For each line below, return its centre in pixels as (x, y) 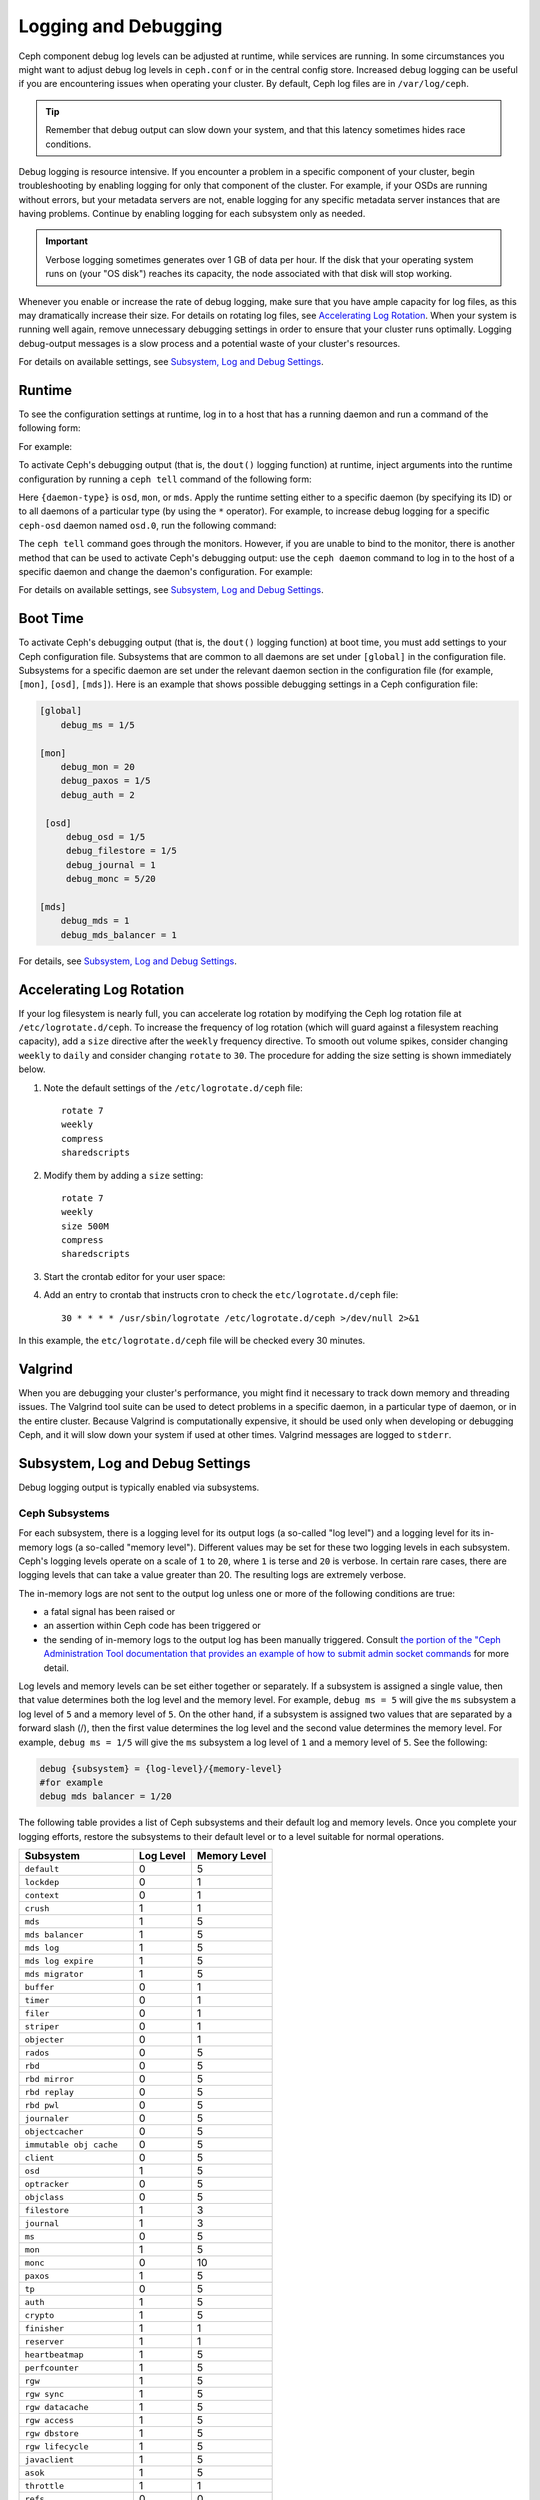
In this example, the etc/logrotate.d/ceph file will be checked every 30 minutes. (192, 1341)
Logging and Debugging (120, 26)
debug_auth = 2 (97, 794)
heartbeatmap (54, 2354)
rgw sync (44, 2393)
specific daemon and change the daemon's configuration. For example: (166, 571)
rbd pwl (42, 2105)
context (42, 1895)
